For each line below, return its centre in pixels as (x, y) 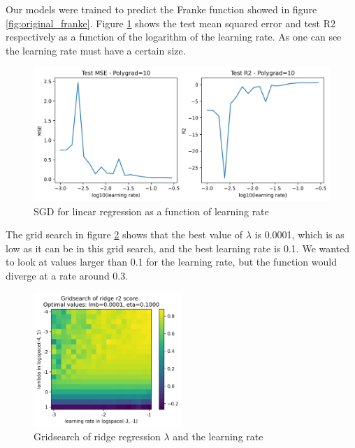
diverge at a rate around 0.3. (67, 276)
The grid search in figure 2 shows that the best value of (124, 234)
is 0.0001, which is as (299, 234)
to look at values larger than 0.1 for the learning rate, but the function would (171, 262)
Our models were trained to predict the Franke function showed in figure (161, 9)
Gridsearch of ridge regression (97, 436)
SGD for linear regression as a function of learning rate (151, 211)
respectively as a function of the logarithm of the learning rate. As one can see (174, 37)
